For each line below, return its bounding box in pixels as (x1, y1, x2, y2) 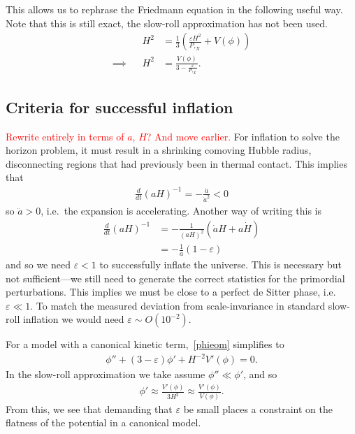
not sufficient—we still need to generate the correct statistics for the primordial (6, 270, 345, 285)
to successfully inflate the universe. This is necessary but (99, 256, 342, 271)
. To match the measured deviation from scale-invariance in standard (30, 298, 326, 312)
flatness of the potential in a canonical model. (6, 415, 201, 430)
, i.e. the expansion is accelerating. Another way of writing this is (41, 203, 322, 218)
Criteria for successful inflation (6, 96, 233, 117)
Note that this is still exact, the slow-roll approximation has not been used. (6, 15, 328, 30)
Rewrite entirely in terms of (6, 129, 124, 143)
